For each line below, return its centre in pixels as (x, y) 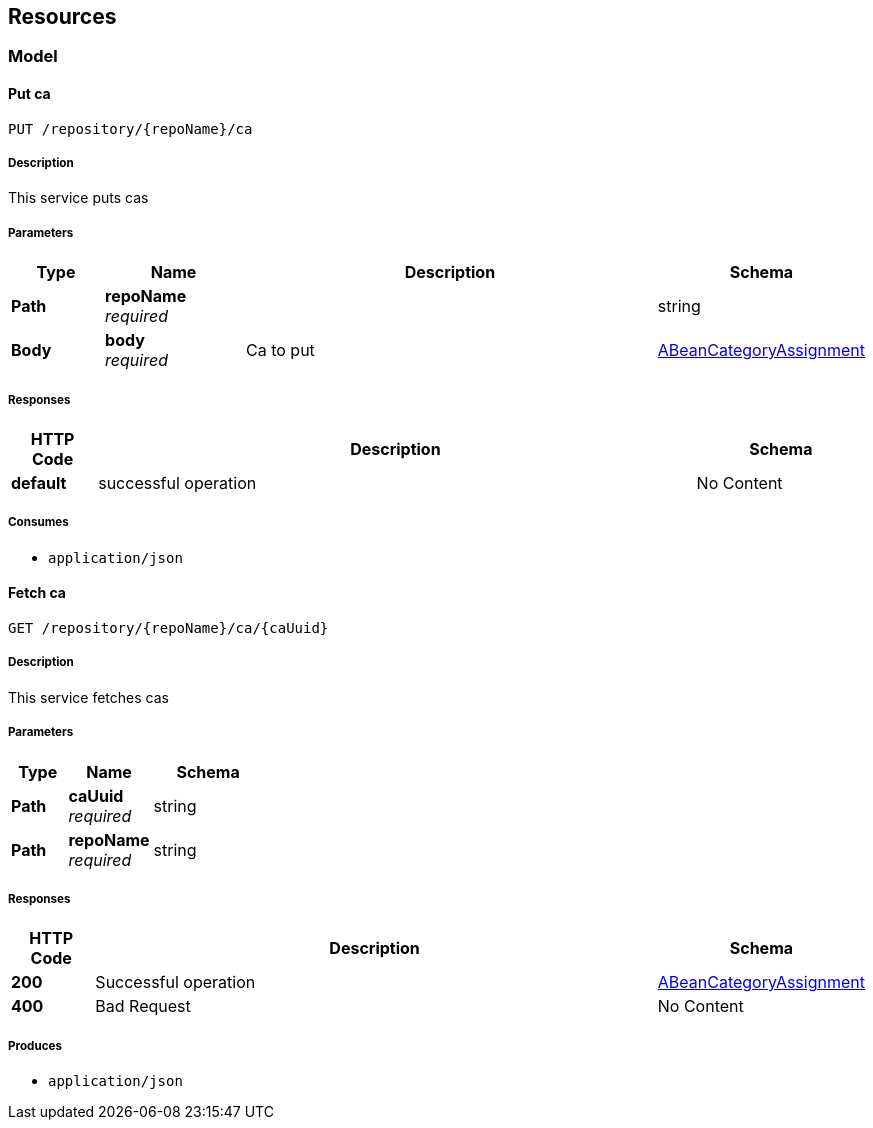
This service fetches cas (88, 697)
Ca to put (280, 350)
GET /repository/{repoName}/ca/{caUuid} (168, 627)
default (39, 482)
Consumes (38, 522)
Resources (62, 16)
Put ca (29, 94)
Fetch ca (37, 593)
